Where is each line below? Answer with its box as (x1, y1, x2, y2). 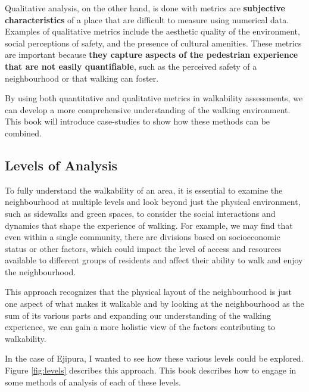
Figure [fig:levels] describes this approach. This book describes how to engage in (5, 364, 296, 377)
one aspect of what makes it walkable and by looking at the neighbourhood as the (5, 297, 304, 310)
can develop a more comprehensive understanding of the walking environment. (5, 103, 291, 116)
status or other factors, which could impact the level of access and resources (5, 242, 282, 254)
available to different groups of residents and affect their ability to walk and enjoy (5, 254, 303, 266)
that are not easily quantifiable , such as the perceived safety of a (5, 60, 257, 72)
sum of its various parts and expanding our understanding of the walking (5, 309, 271, 321)
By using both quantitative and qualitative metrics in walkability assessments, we (5, 92, 303, 104)
